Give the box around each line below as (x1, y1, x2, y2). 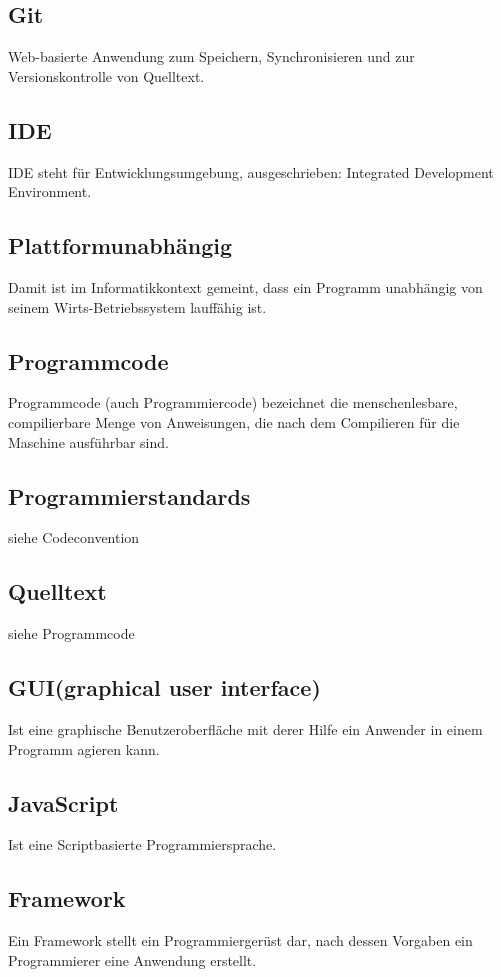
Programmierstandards (8, 480, 251, 511)
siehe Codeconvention (8, 527, 140, 548)
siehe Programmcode (8, 623, 135, 644)
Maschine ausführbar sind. (8, 431, 169, 452)
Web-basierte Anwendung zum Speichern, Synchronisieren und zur (8, 46, 415, 67)
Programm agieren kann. (8, 738, 160, 759)
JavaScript (8, 787, 119, 818)
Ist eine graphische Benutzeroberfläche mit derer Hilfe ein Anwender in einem (8, 718, 483, 739)
